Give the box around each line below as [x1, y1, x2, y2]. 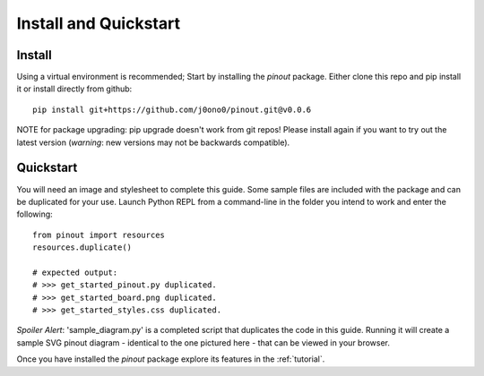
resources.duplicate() [32, 243, 133, 252]
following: [16, 209, 53, 219]
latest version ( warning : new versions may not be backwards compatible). [16, 137, 290, 148]
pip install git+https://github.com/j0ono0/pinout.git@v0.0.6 [32, 104, 312, 115]
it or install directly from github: [16, 83, 133, 94]
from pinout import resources [32, 229, 166, 240]
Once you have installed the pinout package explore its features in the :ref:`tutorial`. [16, 354, 325, 364]
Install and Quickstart [16, 13, 181, 33]
